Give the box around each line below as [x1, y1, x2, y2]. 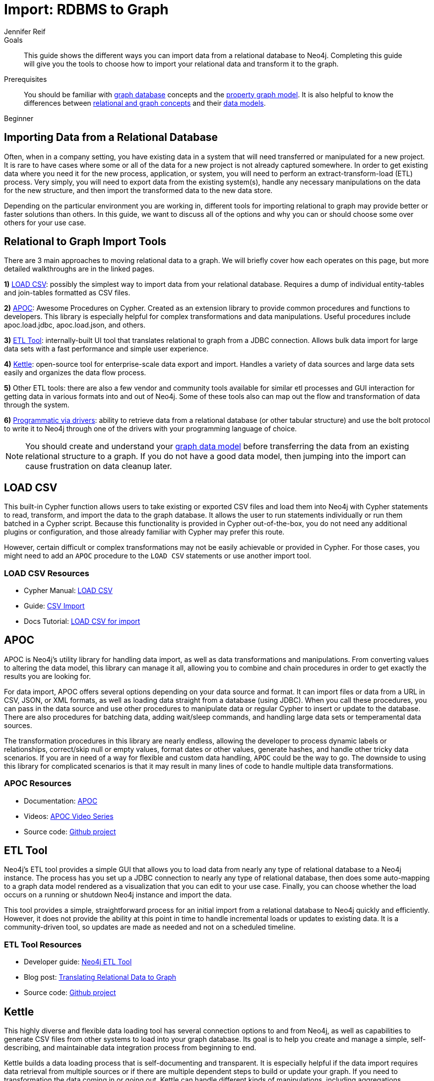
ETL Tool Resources [4, 939, 82, 949]
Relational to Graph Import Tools [4, 235, 167, 248]
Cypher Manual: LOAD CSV [24, 586, 113, 595]
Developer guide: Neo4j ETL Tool [24, 957, 132, 966]
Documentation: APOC [24, 796, 98, 805]
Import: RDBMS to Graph [4, 1, 169, 18]
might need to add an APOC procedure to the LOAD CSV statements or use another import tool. [4, 551, 311, 560]
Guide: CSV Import [24, 602, 85, 610]
